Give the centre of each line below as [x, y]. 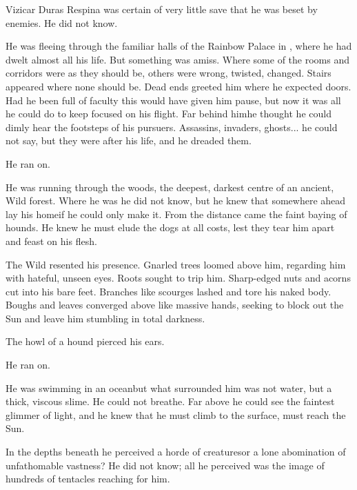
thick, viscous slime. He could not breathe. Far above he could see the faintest [170, 401]
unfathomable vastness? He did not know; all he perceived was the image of [165, 465]
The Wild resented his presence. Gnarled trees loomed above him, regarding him [176, 264]
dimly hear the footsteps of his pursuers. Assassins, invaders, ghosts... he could [172, 127]
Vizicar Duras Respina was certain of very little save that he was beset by [162, 9]
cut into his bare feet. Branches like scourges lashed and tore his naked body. [169, 291]
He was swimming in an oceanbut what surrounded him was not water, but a [169, 388]
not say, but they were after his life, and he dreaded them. [129, 140]
